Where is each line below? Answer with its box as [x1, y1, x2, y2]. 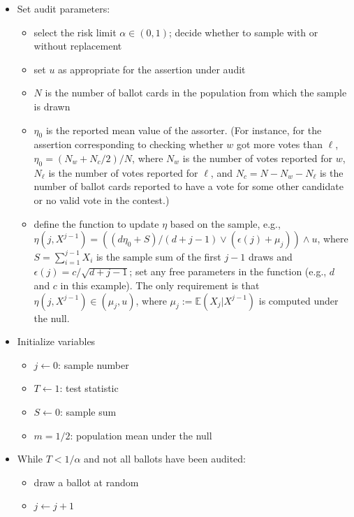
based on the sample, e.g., [170, 216, 281, 231]
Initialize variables [17, 334, 96, 349]
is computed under [258, 293, 339, 307]
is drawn [34, 99, 71, 113]
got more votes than [237, 137, 323, 152]
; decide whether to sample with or [169, 24, 318, 39]
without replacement [34, 38, 122, 53]
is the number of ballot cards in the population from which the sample [45, 85, 347, 100]
